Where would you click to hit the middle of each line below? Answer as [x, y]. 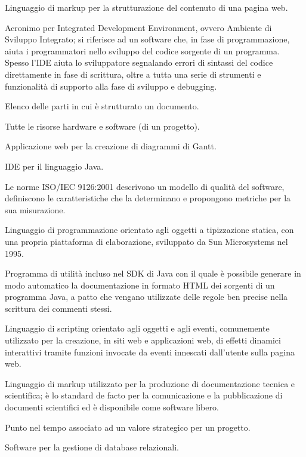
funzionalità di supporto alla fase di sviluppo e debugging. [111, 86]
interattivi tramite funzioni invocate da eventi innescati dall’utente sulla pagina [150, 352]
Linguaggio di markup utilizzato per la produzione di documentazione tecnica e [150, 383]
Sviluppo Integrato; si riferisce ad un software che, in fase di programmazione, [147, 39]
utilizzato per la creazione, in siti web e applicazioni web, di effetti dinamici [143, 340]
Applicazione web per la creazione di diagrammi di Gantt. [111, 146]
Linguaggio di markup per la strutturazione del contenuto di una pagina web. [146, 7]
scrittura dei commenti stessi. [58, 308]
